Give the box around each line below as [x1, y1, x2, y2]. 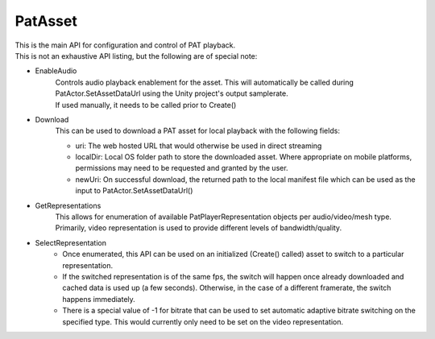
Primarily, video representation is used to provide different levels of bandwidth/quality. [55, 223, 342, 233]
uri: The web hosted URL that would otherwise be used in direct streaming [75, 141, 322, 151]
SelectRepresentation [35, 238, 106, 247]
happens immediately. [62, 294, 136, 304]
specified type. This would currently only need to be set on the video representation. [62, 316, 344, 326]
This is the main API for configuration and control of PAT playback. [14, 40, 236, 50]
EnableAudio [35, 66, 77, 76]
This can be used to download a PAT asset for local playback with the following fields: [55, 126, 340, 136]
